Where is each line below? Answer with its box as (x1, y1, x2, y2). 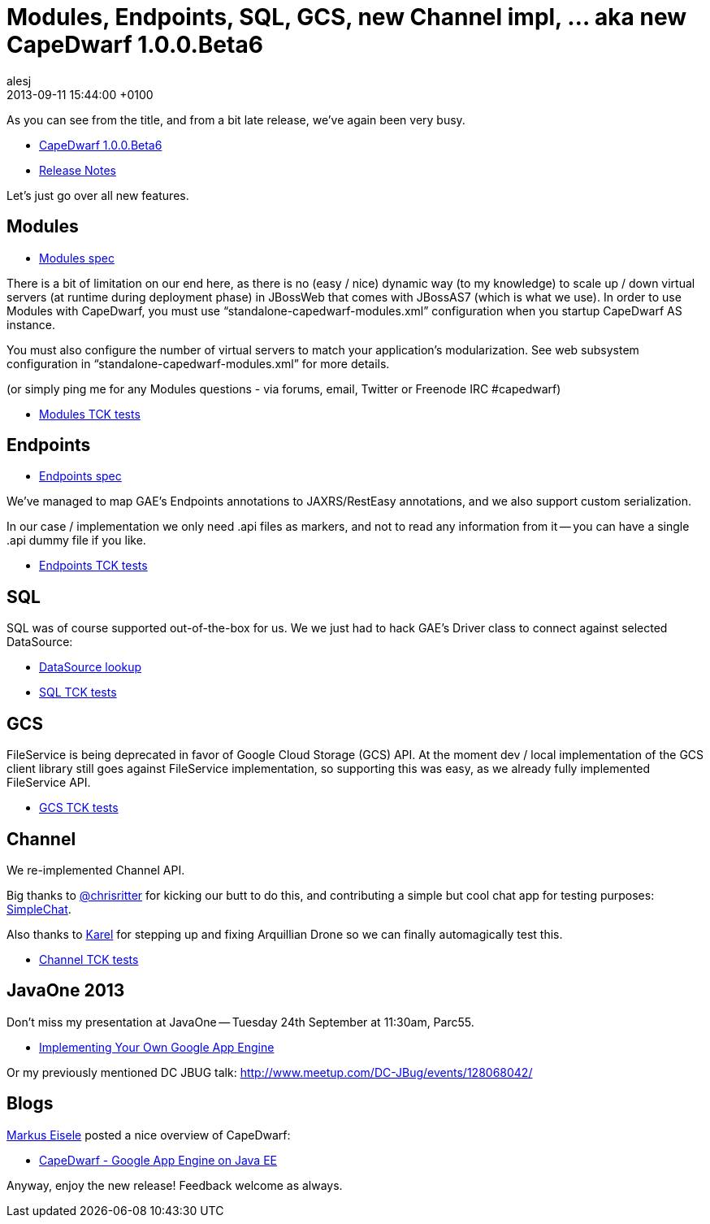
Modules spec (39, 250, 115, 265)
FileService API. (6, 775, 91, 790)
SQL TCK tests (39, 685, 117, 700)
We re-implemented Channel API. (6, 862, 185, 877)
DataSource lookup (39, 660, 141, 675)
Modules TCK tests (39, 406, 141, 421)
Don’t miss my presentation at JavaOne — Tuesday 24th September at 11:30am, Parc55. (6, 1014, 474, 1029)
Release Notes (39, 163, 116, 177)
